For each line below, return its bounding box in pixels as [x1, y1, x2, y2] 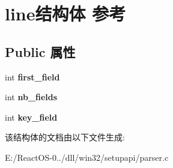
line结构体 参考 [5, 1, 126, 26]
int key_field [5, 110, 58, 123]
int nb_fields [5, 91, 58, 103]
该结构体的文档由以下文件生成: [5, 131, 125, 143]
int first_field [5, 70, 60, 83]
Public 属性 [5, 42, 76, 61]
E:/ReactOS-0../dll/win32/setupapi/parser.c [5, 151, 169, 163]
